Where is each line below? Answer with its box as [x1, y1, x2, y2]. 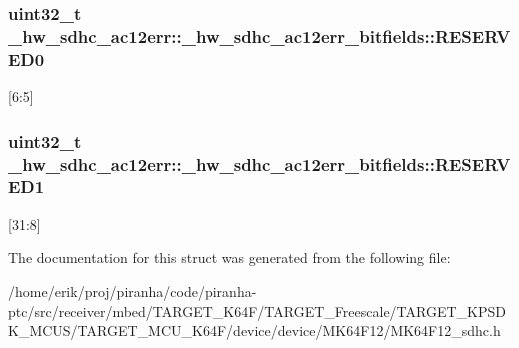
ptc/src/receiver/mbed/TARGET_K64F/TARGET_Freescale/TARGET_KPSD [8, 300, 506, 321]
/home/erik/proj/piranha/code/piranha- [8, 280, 257, 301]
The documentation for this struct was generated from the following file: [8, 247, 451, 268]
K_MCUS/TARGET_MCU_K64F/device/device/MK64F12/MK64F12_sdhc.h [8, 320, 501, 341]
